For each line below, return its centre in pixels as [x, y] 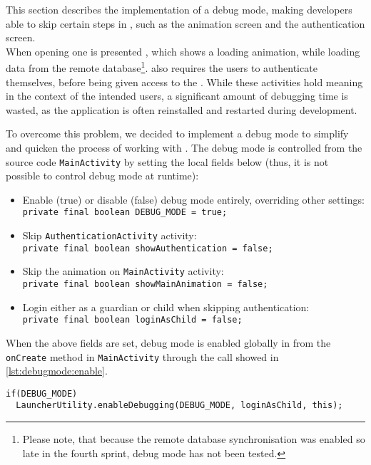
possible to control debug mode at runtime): [102, 176]
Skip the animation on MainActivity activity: [123, 271]
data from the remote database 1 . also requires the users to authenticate [162, 67]
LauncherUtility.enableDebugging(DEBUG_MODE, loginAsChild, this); [179, 406]
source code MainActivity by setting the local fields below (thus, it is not [167, 161]
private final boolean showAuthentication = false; [148, 248]
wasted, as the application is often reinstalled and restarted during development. [182, 109]
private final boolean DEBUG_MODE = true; [125, 213]
